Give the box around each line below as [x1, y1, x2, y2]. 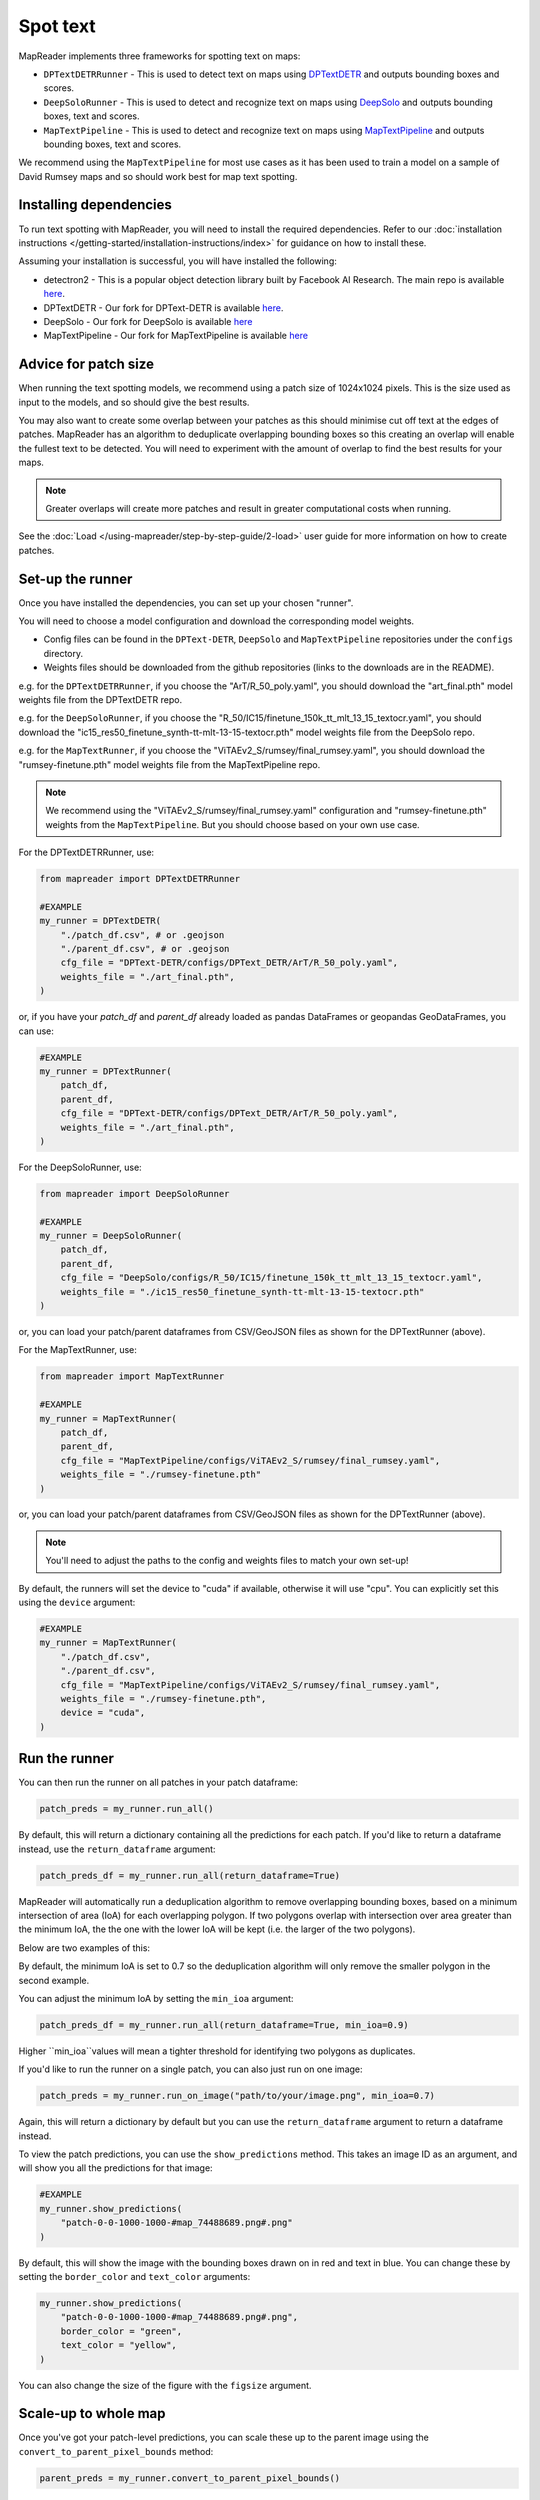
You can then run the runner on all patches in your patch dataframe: [18, 1776, 299, 1789]
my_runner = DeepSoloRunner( [39, 1230, 183, 1242]
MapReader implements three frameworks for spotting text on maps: [18, 50, 301, 62]
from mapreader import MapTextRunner [39, 1371, 225, 1382]
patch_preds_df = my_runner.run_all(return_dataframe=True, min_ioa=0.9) [39, 2019, 409, 2030]
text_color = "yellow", [60, 2340, 177, 2351]
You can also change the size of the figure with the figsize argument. [18, 2379, 312, 2391]
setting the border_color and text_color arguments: [18, 2270, 251, 2282]
